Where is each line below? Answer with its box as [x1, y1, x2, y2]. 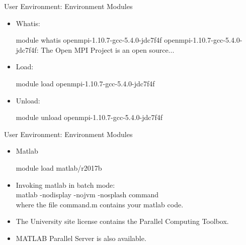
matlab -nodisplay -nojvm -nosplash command [16, 189, 159, 200]
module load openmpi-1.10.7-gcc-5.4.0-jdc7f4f [16, 78, 155, 88]
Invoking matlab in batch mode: [16, 179, 115, 190]
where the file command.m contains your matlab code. [16, 199, 184, 209]
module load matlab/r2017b [16, 162, 102, 173]
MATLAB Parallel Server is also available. [16, 232, 146, 243]
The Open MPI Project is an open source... [41, 44, 175, 55]
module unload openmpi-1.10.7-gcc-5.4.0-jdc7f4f [16, 112, 163, 122]
